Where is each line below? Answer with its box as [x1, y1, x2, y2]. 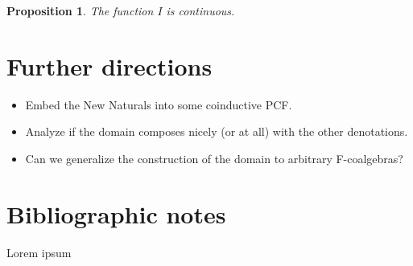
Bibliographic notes [6, 197, 226, 230]
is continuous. [166, 2, 235, 18]
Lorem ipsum [6, 243, 72, 260]
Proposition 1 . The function [6, 2, 154, 18]
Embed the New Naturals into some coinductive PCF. [25, 96, 292, 113]
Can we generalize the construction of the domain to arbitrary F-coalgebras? [25, 149, 403, 166]
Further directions [6, 49, 213, 82]
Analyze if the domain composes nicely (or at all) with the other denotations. [25, 123, 408, 140]
